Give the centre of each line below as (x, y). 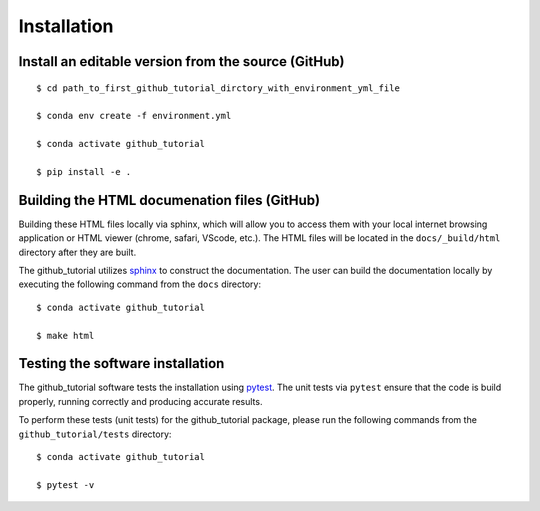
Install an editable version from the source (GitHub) (181, 61)
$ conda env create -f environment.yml (134, 116)
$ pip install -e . (84, 171)
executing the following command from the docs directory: (140, 284)
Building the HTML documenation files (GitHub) (169, 200)
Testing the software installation (121, 363)
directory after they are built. (77, 252)
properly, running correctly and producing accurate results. (140, 401)
